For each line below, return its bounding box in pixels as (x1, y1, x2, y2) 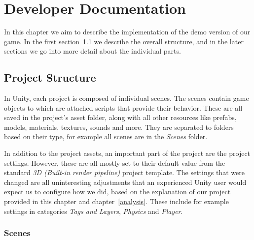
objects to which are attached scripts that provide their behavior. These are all (4, 102, 243, 113)
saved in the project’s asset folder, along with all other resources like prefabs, (4, 112, 237, 122)
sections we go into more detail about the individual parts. (4, 46, 181, 56)
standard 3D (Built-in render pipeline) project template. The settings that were (4, 167, 245, 178)
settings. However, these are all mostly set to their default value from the (4, 157, 225, 168)
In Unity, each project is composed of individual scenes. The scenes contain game (4, 93, 249, 103)
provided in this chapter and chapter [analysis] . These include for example (4, 196, 229, 207)
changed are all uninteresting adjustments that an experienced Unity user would (4, 177, 247, 187)
